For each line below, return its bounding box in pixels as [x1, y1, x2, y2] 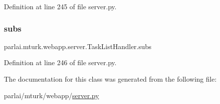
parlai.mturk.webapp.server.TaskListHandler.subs [4, 41, 152, 51]
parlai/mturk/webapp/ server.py [4, 90, 99, 100]
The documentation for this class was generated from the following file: [4, 74, 217, 84]
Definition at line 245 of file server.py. [4, 1, 117, 11]
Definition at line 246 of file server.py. [4, 57, 117, 68]
